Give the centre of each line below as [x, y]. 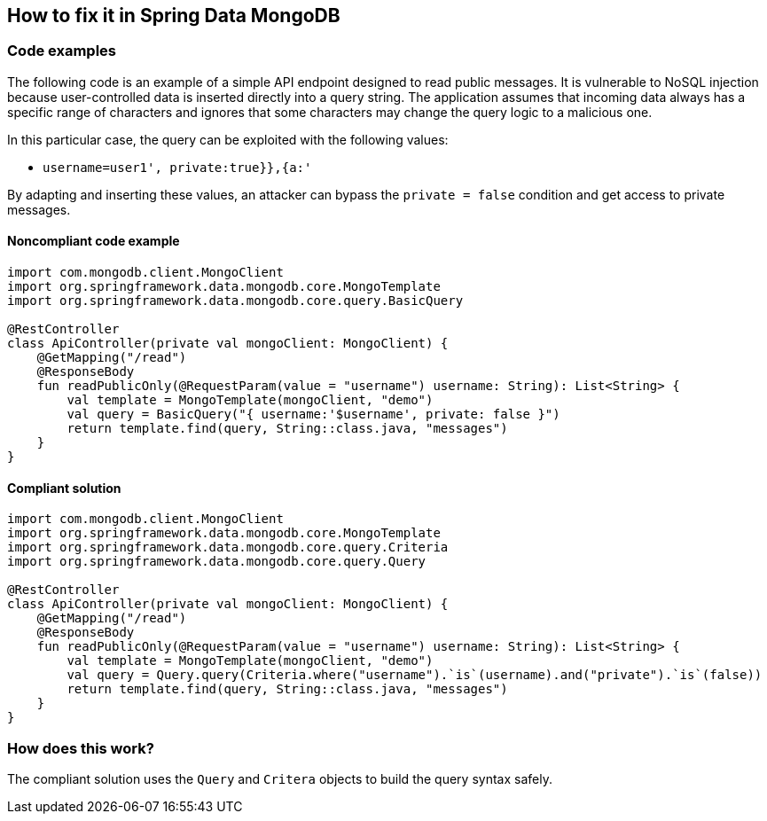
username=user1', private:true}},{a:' [177, 167]
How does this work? [81, 748]
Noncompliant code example [94, 241]
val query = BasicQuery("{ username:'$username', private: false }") [313, 414]
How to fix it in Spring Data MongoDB [174, 16]
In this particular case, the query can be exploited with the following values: [228, 139]
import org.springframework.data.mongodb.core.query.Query [217, 562]
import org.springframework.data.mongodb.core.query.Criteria [228, 547]
